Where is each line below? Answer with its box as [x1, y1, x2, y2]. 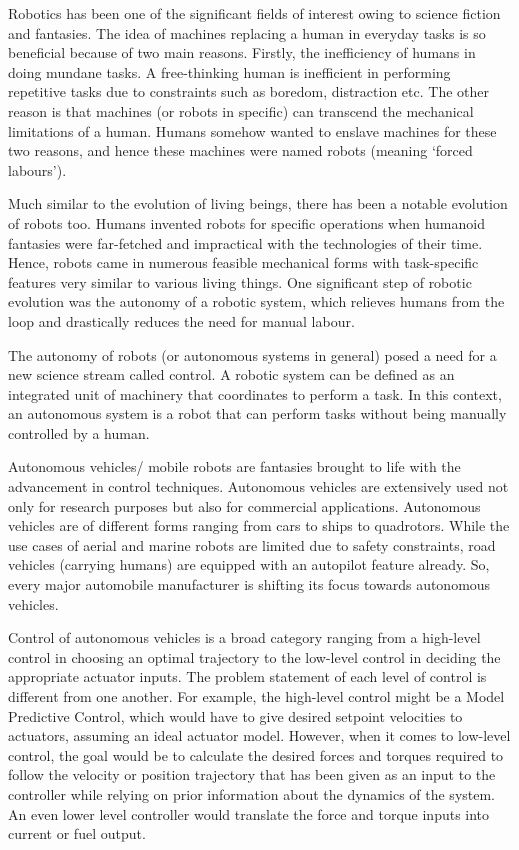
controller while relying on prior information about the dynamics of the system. [8, 783, 496, 804]
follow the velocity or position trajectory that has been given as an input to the [8, 764, 496, 785]
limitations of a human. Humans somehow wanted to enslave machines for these [8, 120, 497, 141]
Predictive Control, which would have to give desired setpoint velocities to [8, 705, 463, 726]
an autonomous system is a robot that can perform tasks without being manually [8, 403, 507, 424]
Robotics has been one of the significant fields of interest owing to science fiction [8, 3, 501, 23]
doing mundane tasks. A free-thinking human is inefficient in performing [8, 61, 451, 82]
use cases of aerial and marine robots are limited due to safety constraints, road [8, 534, 496, 555]
